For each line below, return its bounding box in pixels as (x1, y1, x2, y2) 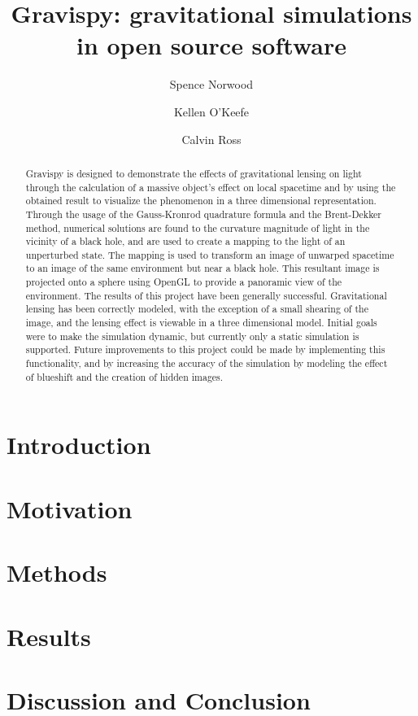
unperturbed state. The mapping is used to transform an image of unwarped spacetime (25, 247, 394, 261)
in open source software (76, 28, 346, 62)
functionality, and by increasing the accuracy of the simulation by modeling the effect (25, 356, 388, 370)
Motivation (7, 491, 133, 525)
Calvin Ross (181, 130, 242, 147)
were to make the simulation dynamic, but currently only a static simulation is (25, 329, 359, 343)
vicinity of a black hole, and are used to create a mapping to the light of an (25, 234, 346, 248)
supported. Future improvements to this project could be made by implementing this (25, 343, 385, 356)
